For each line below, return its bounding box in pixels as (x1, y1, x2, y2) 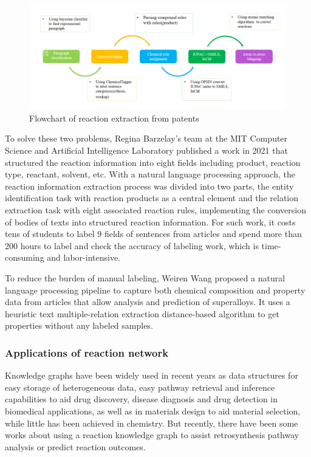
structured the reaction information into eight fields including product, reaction (5, 156, 301, 168)
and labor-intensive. (47, 251, 120, 264)
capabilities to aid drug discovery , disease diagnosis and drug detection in (5, 393, 278, 405)
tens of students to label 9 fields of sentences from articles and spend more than (5, 227, 302, 240)
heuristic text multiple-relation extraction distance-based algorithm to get (5, 307, 279, 320)
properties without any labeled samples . (5, 319, 153, 332)
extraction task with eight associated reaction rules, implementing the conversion (5, 204, 306, 216)
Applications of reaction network (5, 345, 169, 360)
